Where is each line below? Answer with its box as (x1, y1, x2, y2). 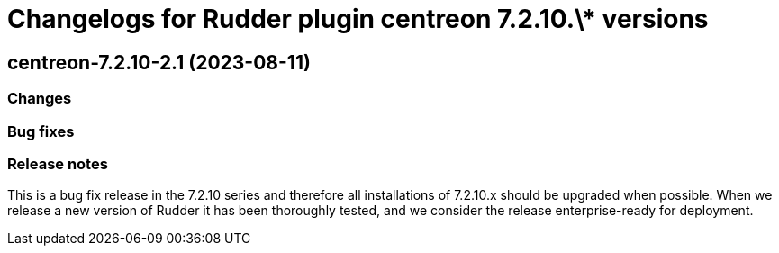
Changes (7, 89, 72, 108)
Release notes (7, 154, 108, 173)
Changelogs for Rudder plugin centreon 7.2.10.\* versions (7, 4, 709, 34)
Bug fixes (7, 122, 75, 140)
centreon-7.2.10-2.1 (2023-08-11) (7, 50, 311, 74)
